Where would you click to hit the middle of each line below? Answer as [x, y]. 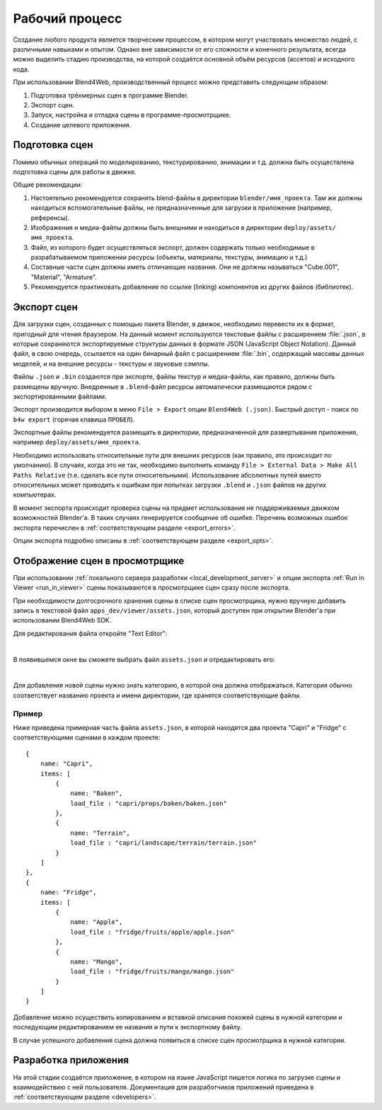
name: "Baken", [97, 793]
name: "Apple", [97, 922]
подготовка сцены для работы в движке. [75, 172]
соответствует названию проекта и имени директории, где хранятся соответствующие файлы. [157, 695]
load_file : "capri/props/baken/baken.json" [149, 803]
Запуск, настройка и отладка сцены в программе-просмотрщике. [131, 115]
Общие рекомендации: [48, 185]
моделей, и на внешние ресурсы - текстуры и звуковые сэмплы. [111, 364]
